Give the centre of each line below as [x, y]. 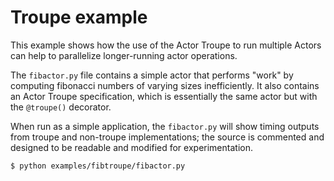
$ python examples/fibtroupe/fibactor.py [98, 166]
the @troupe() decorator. [61, 107]
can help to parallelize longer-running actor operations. [124, 55]
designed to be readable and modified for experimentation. [131, 147]
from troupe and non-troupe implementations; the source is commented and [167, 137]
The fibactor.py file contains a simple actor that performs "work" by [152, 75]
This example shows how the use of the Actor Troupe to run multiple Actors [166, 45]
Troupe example [79, 17]
